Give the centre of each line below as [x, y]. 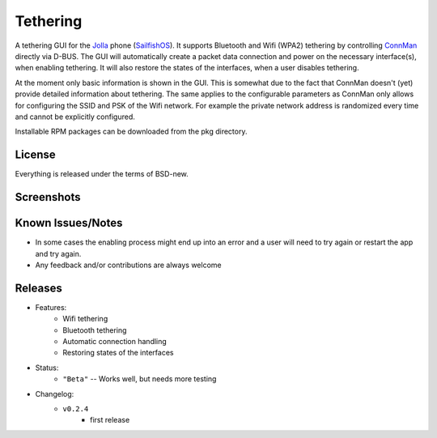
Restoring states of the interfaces [118, 353]
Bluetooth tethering [95, 330]
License [35, 155]
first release [110, 420]
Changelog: [55, 393]
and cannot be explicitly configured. [75, 117]
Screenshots [48, 197]
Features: [51, 307]
